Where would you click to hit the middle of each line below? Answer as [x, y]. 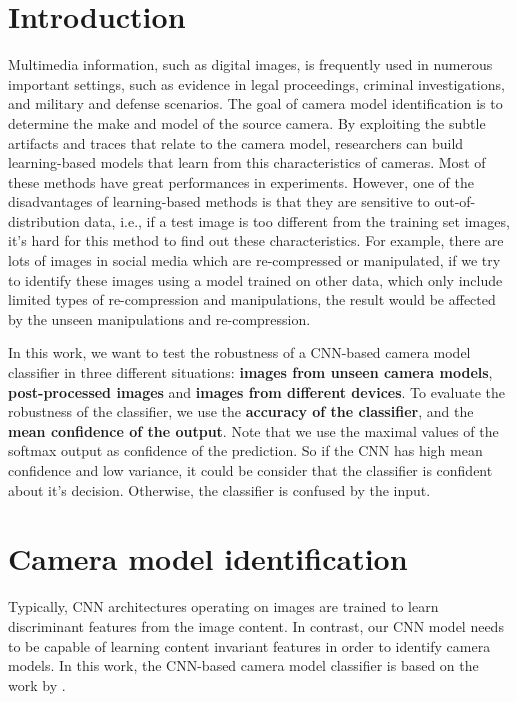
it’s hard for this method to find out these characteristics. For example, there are [256, 240]
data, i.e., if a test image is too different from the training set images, [297, 220]
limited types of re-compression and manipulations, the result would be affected [252, 299]
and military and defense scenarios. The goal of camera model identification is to [255, 103]
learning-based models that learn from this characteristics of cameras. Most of [247, 162]
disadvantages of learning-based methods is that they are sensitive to [219, 201]
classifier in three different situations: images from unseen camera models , [250, 372]
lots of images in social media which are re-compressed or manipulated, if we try [254, 260]
